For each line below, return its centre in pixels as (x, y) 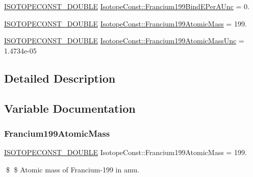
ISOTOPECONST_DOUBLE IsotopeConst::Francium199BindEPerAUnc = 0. (127, 6)
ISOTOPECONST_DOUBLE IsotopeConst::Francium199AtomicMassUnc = (124, 41)
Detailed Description (60, 78)
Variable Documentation (70, 108)
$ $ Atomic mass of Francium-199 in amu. (72, 169)
